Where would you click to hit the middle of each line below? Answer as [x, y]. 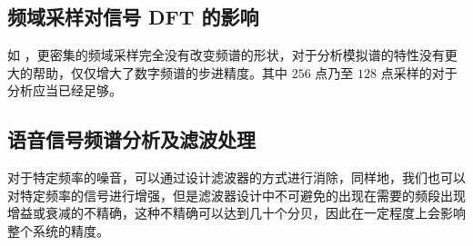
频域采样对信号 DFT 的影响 [133, 17]
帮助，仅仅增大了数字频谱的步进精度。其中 [160, 72]
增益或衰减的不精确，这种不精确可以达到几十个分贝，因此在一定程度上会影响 [236, 213]
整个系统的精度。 [58, 230]
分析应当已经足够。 [65, 90]
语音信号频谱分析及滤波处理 [131, 139]
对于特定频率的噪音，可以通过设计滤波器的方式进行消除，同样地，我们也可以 [236, 177]
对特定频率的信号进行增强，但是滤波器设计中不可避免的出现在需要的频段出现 [236, 195]
